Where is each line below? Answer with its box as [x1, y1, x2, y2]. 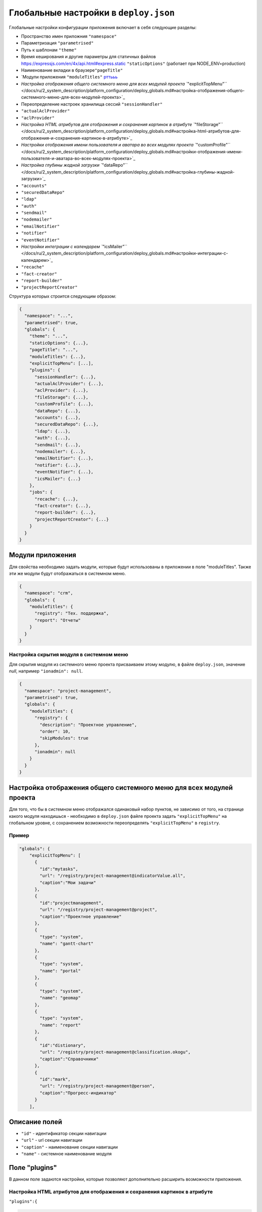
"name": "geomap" [39, 995, 81, 1001]
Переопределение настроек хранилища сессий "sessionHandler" [21, 101, 163, 107]
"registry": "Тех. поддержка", [34, 611, 109, 616]
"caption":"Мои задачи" [39, 880, 97, 885]
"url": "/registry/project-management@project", [39, 907, 158, 912]
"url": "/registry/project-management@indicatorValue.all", [39, 873, 186, 878]
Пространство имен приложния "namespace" [21, 33, 117, 39]
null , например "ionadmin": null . [9, 668, 83, 674]
